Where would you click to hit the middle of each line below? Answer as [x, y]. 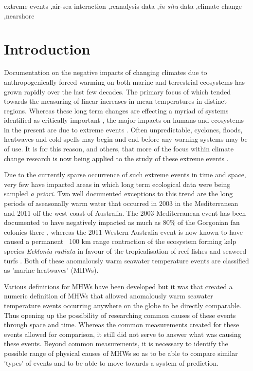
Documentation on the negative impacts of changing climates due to [106, 72]
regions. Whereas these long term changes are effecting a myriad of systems [116, 110]
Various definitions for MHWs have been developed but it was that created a [118, 286]
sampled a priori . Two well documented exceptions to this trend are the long [118, 194]
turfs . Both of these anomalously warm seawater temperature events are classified [126, 260]
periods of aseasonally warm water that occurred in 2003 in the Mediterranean [121, 203]
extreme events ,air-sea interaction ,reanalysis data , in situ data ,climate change [123, 6]
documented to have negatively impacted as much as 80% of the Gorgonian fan [122, 222]
